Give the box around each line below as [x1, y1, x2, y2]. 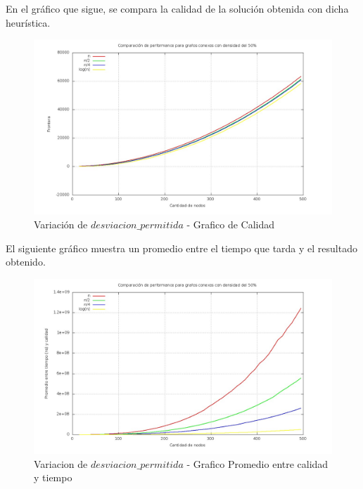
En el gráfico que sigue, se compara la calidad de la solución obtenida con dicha [6, 1, 349, 15]
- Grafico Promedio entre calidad [186, 456, 329, 471]
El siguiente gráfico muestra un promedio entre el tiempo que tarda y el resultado [6, 240, 357, 255]
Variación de [34, 217, 88, 232]
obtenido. [6, 254, 46, 269]
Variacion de [34, 456, 88, 471]
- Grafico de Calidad [186, 217, 275, 232]
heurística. [6, 15, 51, 30]
